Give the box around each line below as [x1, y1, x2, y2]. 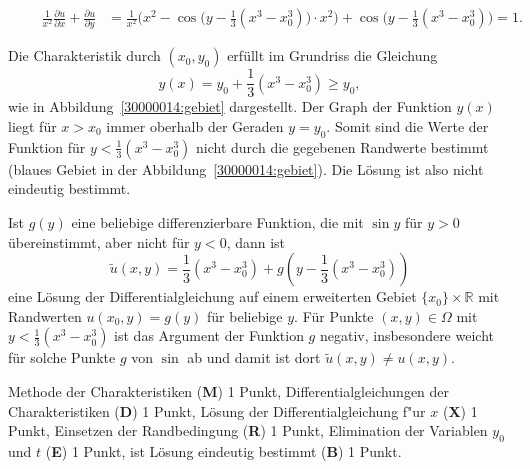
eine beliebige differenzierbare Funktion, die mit [71, 211, 364, 232]
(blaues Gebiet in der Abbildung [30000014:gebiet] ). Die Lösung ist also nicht [8, 158, 484, 179]
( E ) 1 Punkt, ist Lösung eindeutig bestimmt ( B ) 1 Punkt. [45, 440, 402, 461]
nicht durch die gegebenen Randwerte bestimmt [196, 136, 489, 157]
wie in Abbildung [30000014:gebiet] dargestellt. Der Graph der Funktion [8, 96, 452, 117]
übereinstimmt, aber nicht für [8, 231, 190, 252]
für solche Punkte [8, 347, 116, 368]
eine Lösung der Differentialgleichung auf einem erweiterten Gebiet [8, 286, 417, 307]
